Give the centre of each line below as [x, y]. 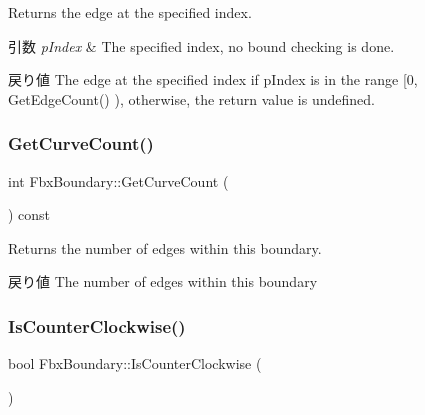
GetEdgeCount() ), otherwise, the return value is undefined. [191, 98]
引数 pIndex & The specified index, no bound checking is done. [201, 45]
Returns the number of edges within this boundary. [165, 247]
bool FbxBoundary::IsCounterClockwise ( [135, 363]
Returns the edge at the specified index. [130, 12]
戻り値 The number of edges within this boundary [163, 281]
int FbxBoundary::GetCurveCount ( [118, 180]
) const [29, 214]
